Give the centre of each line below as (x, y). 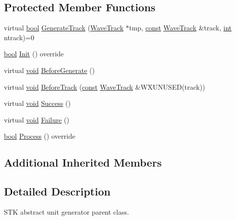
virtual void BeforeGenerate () (49, 70)
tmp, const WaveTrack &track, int (181, 28)
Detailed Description (57, 191)
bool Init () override (34, 54)
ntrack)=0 (19, 37)
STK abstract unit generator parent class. (66, 211)
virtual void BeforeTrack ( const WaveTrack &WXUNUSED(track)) (105, 86)
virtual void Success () (37, 103)
